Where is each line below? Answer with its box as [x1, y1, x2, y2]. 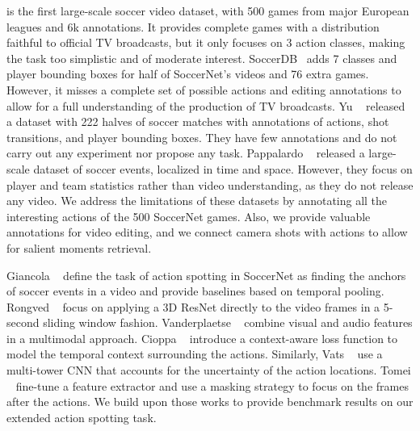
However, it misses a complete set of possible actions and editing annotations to [6, 81, 401, 98]
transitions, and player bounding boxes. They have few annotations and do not [6, 128, 397, 145]
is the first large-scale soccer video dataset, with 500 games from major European [6, 2, 409, 19]
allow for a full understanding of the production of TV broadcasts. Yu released [6, 97, 405, 114]
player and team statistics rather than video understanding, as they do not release [6, 176, 414, 193]
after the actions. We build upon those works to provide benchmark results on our [6, 393, 414, 410]
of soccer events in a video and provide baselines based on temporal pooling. [6, 282, 384, 299]
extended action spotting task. [6, 408, 157, 425]
